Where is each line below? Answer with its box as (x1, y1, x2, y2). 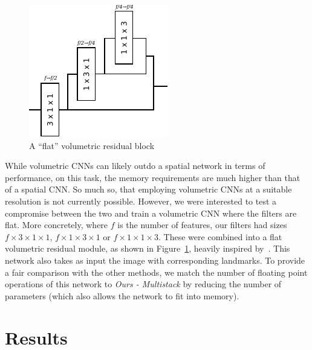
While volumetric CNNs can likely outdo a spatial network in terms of (5, 159, 265, 172)
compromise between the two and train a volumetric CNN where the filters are (5, 206, 297, 219)
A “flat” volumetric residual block (29, 139, 155, 151)
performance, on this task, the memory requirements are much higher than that (5, 171, 301, 183)
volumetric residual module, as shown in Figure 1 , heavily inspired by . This (5, 242, 290, 255)
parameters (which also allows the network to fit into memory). (5, 289, 239, 302)
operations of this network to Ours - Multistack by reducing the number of (5, 278, 282, 290)
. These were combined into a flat (158, 230, 282, 243)
